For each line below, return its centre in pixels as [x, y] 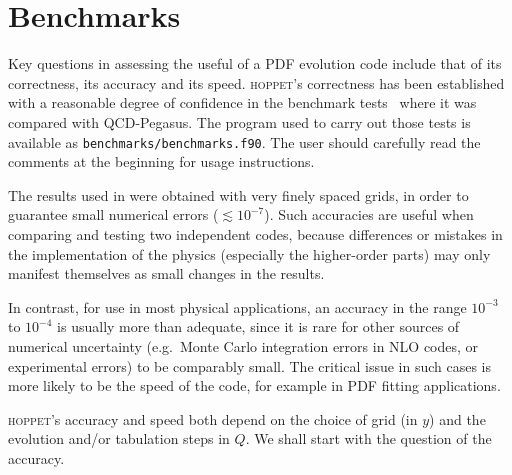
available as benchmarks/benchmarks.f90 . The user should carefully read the [244, 141]
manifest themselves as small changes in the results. [166, 273]
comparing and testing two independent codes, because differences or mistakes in [255, 233]
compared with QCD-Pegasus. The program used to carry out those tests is [239, 121]
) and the [457, 418]
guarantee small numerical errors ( [113, 214]
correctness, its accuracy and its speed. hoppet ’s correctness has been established [256, 82]
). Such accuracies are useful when [369, 214]
